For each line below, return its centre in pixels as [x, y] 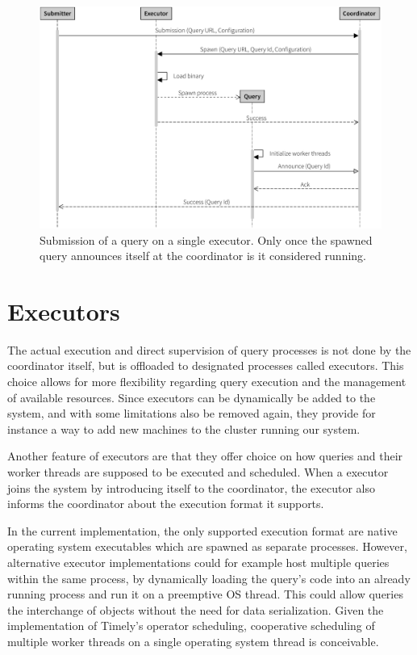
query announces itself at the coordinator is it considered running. [203, 256]
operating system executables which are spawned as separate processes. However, [207, 546]
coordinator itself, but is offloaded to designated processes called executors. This [206, 365]
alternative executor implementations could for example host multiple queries [198, 562]
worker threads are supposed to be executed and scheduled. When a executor [198, 472]
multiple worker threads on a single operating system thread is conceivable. [193, 641]
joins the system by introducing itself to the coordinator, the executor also [191, 487]
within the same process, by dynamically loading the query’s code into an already [209, 578]
